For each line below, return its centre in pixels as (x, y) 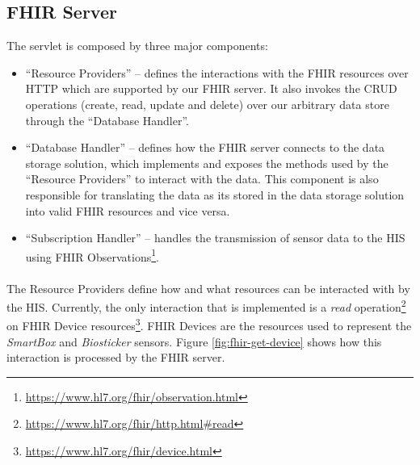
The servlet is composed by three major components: (137, 46)
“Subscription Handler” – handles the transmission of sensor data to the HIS (215, 238)
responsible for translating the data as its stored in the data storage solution (215, 194)
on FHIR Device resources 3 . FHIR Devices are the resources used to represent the (209, 325)
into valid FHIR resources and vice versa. (128, 210)
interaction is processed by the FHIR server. (116, 357)
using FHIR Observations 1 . (92, 255)
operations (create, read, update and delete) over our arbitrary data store (207, 104)
